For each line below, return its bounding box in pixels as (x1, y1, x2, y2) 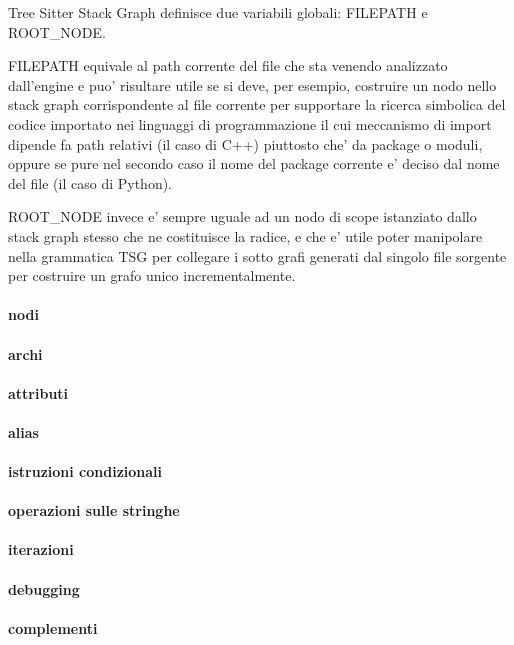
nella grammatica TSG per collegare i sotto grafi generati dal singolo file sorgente (8, 245, 507, 266)
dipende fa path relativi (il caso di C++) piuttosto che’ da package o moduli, (8, 133, 483, 154)
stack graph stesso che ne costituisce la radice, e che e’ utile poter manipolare (8, 225, 483, 246)
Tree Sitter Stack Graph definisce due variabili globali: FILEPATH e (8, 2, 428, 22)
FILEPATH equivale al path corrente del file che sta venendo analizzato (8, 55, 448, 76)
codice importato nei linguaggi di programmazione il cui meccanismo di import (8, 113, 492, 134)
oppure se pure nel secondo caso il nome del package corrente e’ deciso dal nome (8, 153, 500, 174)
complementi (8, 617, 98, 638)
